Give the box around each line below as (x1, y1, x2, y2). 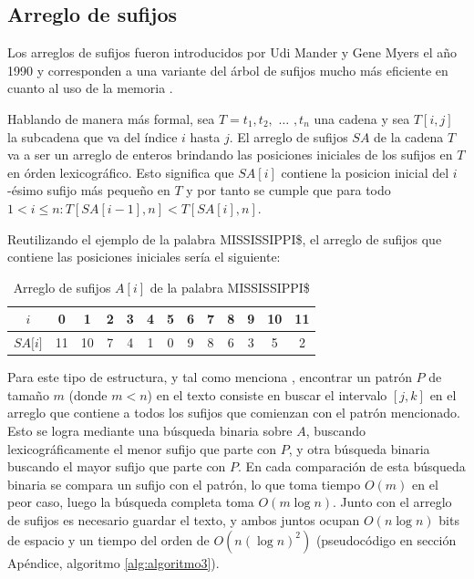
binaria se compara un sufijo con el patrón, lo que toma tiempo (7, 474, 361, 493)
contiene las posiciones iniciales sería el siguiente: (7, 247, 281, 266)
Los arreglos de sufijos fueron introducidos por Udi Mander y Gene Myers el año (7, 43, 457, 62)
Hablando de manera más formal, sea (7, 109, 215, 128)
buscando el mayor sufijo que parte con (7, 457, 226, 476)
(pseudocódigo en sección (315, 530, 457, 549)
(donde (68, 385, 108, 404)
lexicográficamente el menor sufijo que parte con (7, 439, 276, 458)
